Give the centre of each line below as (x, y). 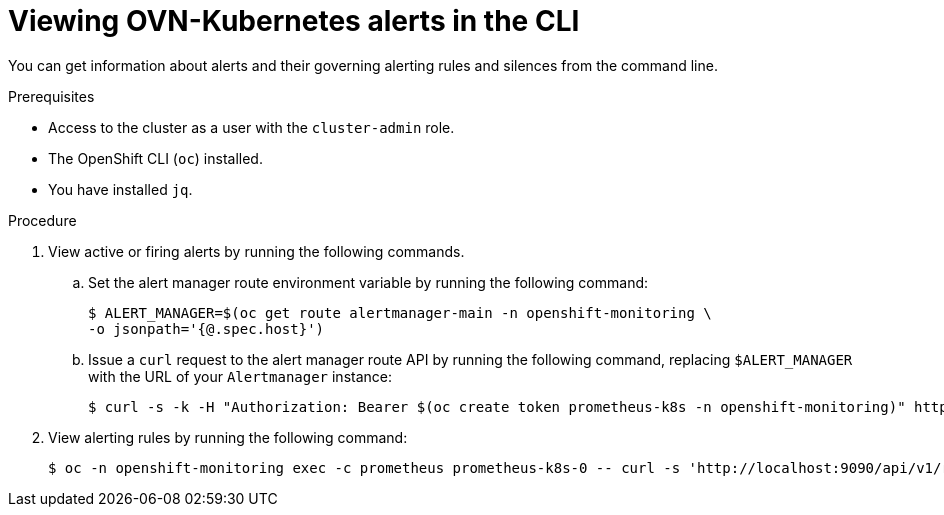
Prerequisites (51, 96)
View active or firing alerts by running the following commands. (256, 251)
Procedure (42, 220)
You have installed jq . (120, 189)
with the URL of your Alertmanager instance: (240, 376)
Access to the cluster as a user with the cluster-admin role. (251, 127)
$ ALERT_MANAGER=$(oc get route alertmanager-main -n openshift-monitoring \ (400, 312)
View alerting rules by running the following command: (228, 437)
